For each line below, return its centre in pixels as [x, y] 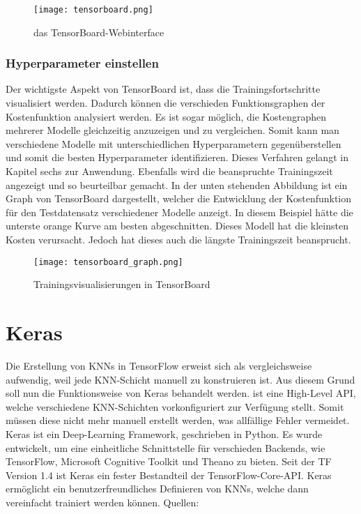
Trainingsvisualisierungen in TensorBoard [122, 284]
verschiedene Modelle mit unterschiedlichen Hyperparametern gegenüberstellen [174, 143]
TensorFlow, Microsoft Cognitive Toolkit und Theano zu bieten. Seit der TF [169, 461]
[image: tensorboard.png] [93, 10]
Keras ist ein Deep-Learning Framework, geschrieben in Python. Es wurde [164, 433]
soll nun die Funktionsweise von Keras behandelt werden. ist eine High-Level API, [181, 393]
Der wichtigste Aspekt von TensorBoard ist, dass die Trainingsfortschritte [163, 89]
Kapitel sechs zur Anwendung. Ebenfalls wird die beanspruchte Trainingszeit [169, 171]
